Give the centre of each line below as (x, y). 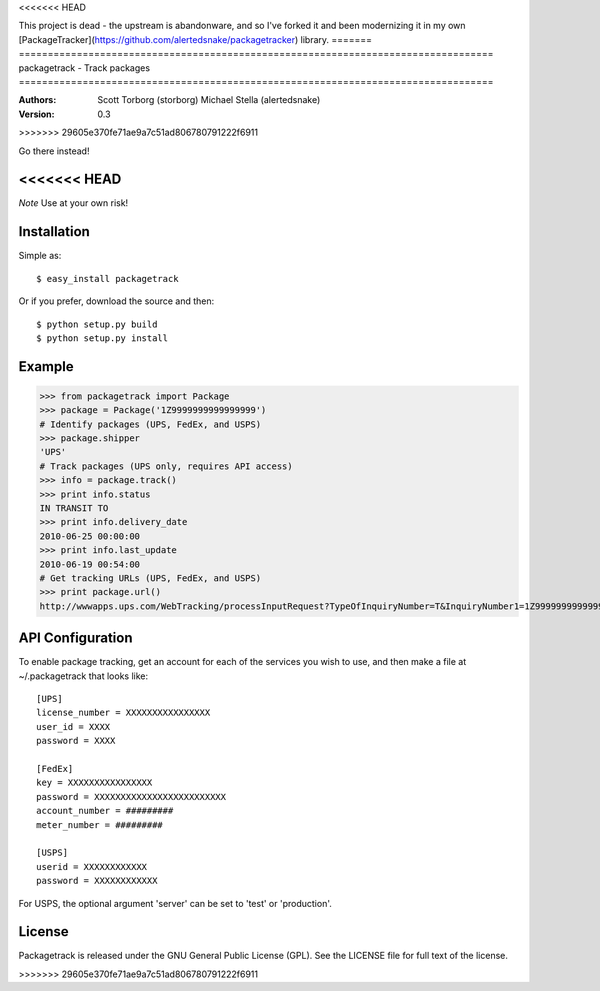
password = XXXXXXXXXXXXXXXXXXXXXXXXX (131, 796)
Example (46, 366)
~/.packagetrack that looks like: (83, 676)
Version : (36, 114)
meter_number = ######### (100, 824)
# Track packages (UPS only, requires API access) (166, 466)
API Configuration (75, 638)
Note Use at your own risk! (73, 203)
